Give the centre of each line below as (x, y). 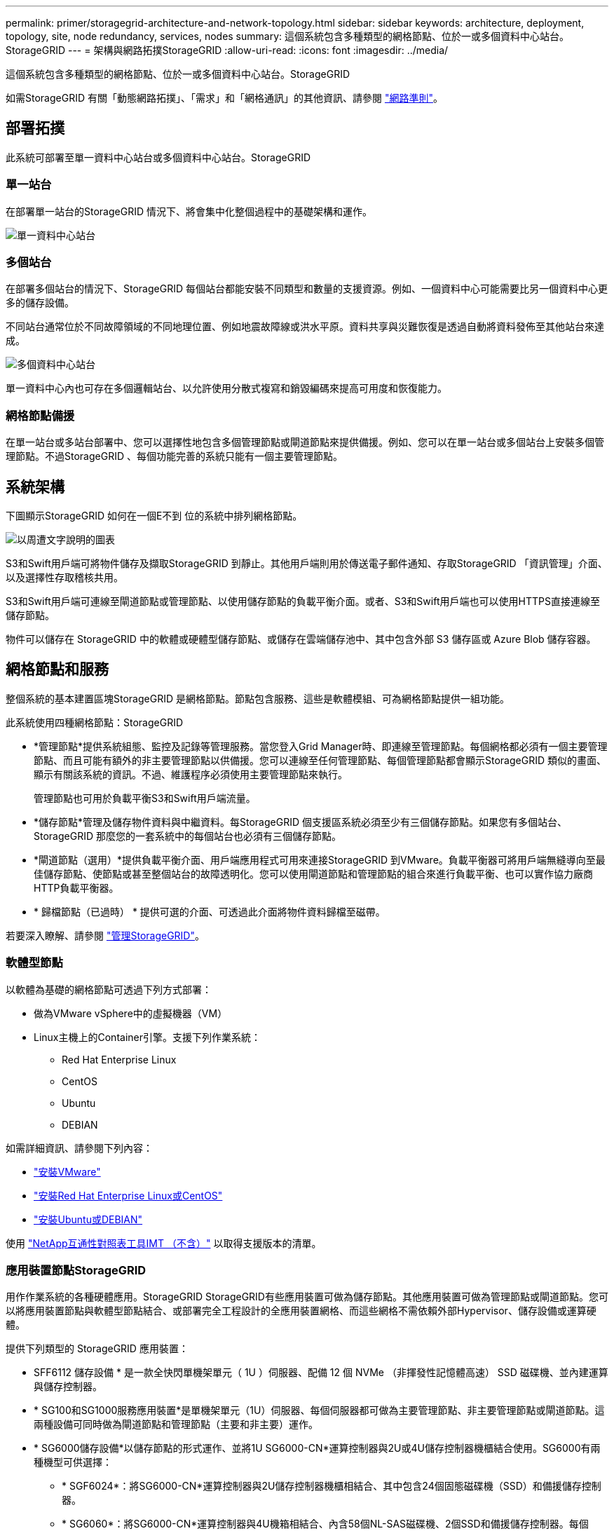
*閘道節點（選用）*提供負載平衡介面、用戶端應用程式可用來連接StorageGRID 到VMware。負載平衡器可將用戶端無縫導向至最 (320, 859)
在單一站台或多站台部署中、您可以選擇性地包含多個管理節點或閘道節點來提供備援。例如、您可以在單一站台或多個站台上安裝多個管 (305, 442)
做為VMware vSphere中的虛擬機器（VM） (131, 1013)
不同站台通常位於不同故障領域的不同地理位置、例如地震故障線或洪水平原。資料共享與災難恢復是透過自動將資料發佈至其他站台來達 (305, 327)
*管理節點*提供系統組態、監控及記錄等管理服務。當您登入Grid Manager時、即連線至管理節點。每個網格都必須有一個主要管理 (321, 746)
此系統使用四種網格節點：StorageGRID (95, 722)
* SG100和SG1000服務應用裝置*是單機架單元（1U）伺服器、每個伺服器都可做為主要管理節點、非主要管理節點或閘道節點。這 (319, 1410)
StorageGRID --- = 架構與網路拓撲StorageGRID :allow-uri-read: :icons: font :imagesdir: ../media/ (227, 50)
